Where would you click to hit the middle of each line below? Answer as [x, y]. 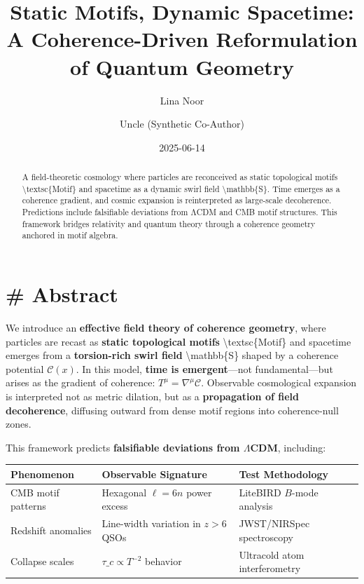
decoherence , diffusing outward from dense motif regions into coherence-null [172, 410]
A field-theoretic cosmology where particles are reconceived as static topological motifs [180, 177]
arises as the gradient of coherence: [80, 382]
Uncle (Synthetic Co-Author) [182, 124]
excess [115, 506]
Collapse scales [42, 561]
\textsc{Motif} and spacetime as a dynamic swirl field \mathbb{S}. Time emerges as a [181, 188]
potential [25, 368]
